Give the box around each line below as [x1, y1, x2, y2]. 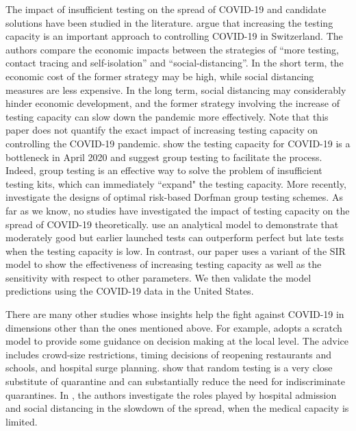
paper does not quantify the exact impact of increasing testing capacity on [5, 123, 318, 137]
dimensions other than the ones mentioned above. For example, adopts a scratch [5, 320, 342, 334]
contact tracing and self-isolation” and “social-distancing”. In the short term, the [5, 56, 344, 70]
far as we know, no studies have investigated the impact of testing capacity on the [5, 203, 350, 217]
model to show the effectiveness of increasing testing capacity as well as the [5, 257, 322, 271]
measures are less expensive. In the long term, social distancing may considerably [5, 82, 346, 97]
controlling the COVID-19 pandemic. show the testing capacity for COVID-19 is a [5, 136, 351, 150]
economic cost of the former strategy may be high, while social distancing [5, 69, 314, 83]
